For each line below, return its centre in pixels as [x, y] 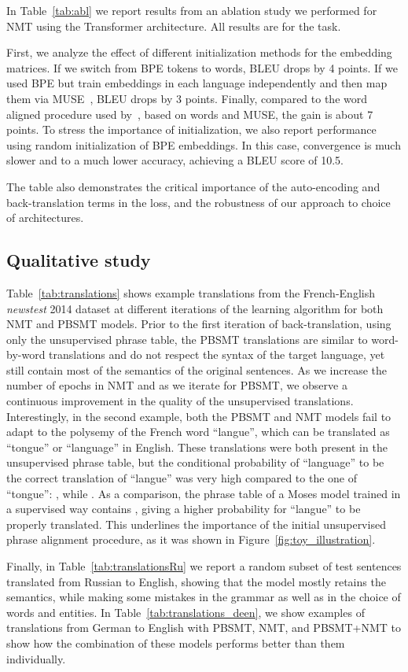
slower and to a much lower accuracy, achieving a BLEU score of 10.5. [175, 160]
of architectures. [45, 218]
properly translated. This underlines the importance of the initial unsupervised [196, 524]
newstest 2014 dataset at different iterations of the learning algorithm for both [195, 308]
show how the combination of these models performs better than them [176, 642]
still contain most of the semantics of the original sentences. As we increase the [197, 369]
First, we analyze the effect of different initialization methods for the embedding [199, 52]
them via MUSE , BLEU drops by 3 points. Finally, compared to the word [187, 98]
